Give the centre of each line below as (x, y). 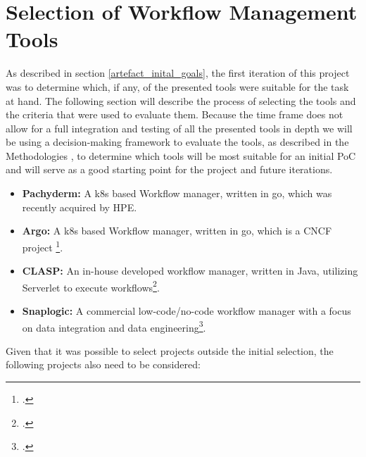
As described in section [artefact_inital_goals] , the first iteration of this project (178, 73)
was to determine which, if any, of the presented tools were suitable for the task (177, 86)
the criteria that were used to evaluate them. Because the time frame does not (175, 114)
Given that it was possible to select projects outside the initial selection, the (170, 350)
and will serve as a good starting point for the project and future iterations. (169, 169)
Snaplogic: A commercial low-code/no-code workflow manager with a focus (187, 310)
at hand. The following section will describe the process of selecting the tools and (181, 100)
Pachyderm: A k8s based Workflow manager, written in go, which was (177, 193)
